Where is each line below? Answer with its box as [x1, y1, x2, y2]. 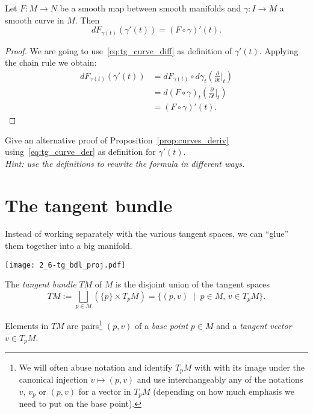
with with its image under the [194, 360, 305, 373]
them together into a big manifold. [5, 239, 132, 252]
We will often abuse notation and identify [19, 360, 173, 373]
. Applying [259, 44, 299, 57]
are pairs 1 [67, 318, 103, 331]
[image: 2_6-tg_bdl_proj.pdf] [5, 260, 126, 269]
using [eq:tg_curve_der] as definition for [5, 145, 156, 158]
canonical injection [19, 373, 88, 386]
